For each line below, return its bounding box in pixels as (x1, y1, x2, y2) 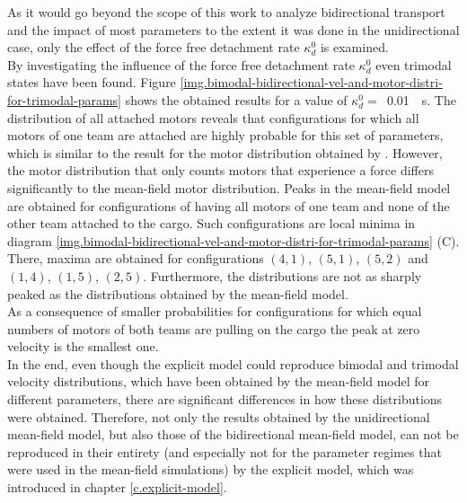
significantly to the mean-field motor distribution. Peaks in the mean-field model (7, 178, 451, 197)
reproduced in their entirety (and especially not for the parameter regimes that (7, 442, 442, 461)
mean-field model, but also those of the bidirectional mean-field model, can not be (7, 425, 459, 444)
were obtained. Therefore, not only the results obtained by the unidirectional (7, 407, 430, 426)
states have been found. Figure (7, 73, 176, 92)
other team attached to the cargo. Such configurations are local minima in (7, 214, 416, 233)
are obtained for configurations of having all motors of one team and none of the (7, 196, 450, 215)
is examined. (320, 38, 389, 57)
